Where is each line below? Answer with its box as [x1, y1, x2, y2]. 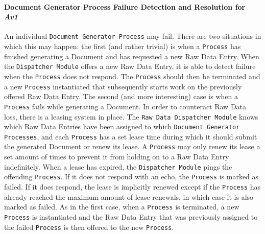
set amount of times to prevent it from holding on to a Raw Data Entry [4, 151, 229, 162]
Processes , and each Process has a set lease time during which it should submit [4, 131, 257, 142]
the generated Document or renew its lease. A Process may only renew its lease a [4, 141, 260, 152]
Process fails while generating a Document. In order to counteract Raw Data [4, 101, 247, 111]
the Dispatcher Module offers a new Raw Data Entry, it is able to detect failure [4, 61, 256, 72]
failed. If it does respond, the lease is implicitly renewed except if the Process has [4, 181, 261, 192]
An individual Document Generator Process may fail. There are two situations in [4, 31, 261, 41]
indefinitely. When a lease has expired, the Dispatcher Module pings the [4, 161, 232, 172]
